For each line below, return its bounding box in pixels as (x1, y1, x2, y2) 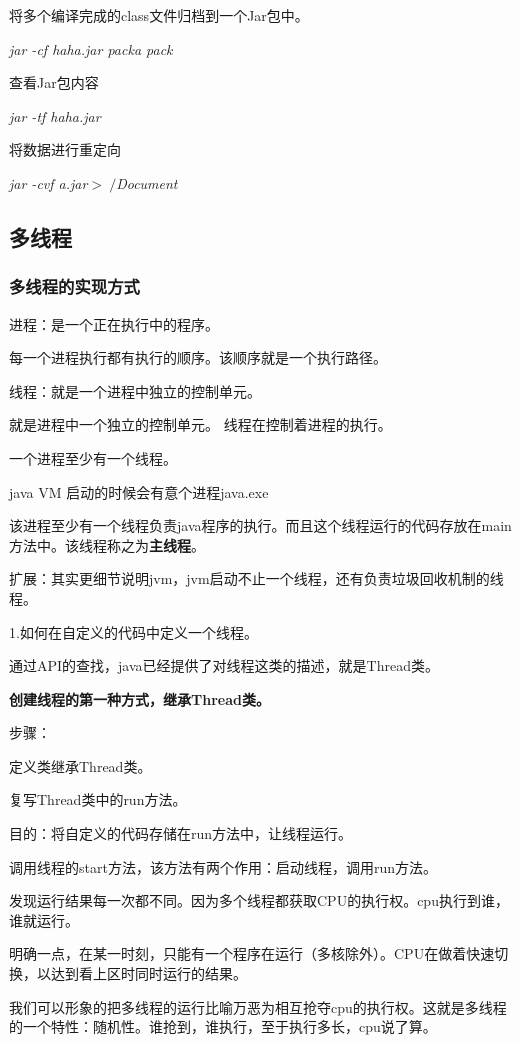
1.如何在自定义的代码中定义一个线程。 (9, 621, 258, 642)
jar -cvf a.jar (9, 172, 88, 193)
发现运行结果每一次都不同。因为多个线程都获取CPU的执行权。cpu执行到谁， (9, 890, 509, 911)
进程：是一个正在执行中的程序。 (9, 313, 219, 334)
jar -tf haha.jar (9, 105, 101, 126)
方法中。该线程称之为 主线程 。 (9, 534, 205, 555)
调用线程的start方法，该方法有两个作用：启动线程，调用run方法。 (9, 856, 437, 877)
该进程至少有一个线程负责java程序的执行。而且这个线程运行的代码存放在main (9, 515, 512, 536)
